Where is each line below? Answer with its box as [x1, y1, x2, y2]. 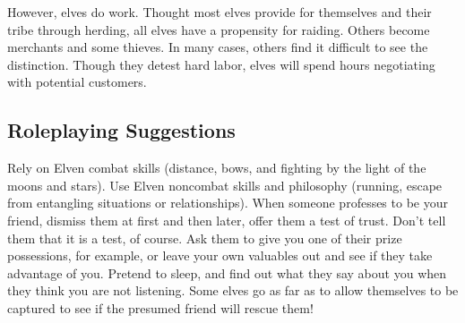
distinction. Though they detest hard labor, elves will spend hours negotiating [7, 55, 435, 73]
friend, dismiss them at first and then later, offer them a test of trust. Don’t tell [7, 210, 446, 229]
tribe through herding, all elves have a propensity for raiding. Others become [7, 20, 430, 38]
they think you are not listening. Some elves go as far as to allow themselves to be [7, 281, 459, 300]
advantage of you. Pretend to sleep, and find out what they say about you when [7, 263, 447, 282]
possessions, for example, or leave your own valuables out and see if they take [7, 246, 433, 265]
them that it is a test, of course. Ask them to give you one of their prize [7, 228, 402, 247]
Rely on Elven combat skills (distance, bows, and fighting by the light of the [7, 158, 426, 177]
